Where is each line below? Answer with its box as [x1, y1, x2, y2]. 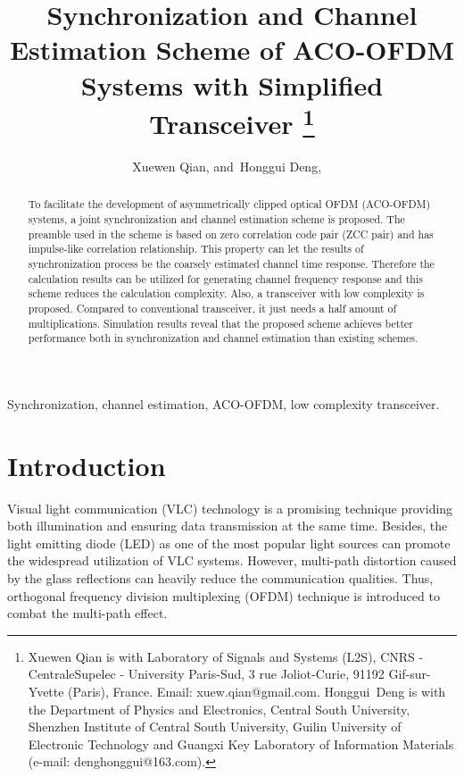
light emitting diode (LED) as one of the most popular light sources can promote [7, 533, 451, 552]
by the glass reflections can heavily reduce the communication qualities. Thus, [7, 569, 434, 588]
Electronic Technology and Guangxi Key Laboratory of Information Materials [28, 734, 454, 753]
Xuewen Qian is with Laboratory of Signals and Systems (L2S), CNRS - [28, 647, 424, 665]
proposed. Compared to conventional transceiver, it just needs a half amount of [28, 301, 397, 315]
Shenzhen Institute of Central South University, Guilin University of [28, 717, 402, 736]
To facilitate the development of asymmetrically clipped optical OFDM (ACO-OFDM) [28, 196, 431, 212]
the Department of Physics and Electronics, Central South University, [28, 699, 410, 718]
